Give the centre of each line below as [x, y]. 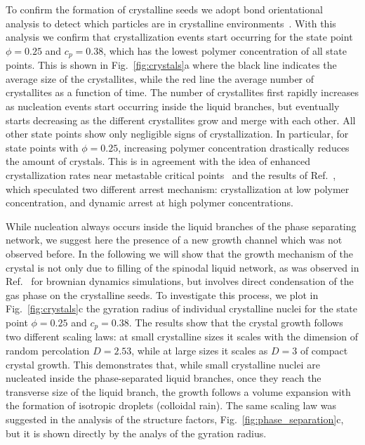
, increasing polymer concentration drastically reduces [234, 147]
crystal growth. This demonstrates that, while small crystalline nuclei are [163, 364]
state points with [42, 147]
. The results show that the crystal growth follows [236, 322]
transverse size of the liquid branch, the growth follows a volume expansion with [178, 391]
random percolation [48, 350]
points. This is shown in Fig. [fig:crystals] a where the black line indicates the [171, 65]
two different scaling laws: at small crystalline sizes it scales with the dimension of [182, 337]
